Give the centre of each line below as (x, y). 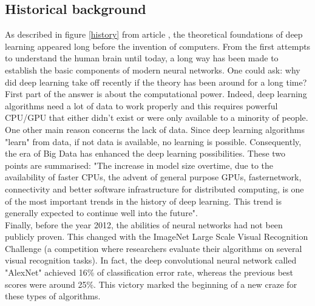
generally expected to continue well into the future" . (101, 213)
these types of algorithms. (53, 296)
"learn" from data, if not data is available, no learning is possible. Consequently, (153, 141)
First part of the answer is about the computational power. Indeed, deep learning (156, 94)
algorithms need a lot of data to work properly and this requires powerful (141, 105)
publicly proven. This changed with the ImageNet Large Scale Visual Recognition (157, 236)
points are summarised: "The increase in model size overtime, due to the (139, 165)
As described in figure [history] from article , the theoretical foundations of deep (154, 34)
